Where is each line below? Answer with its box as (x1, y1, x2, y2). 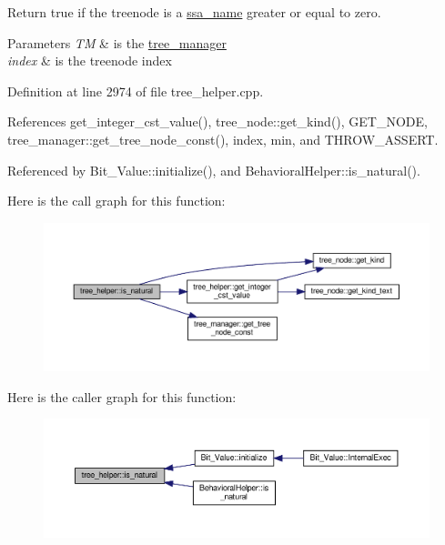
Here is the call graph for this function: (7, 191, 226, 210)
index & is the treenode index (7, 51, 172, 70)
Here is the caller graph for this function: (7, 387, 237, 406)
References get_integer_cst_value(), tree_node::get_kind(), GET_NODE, (7, 112, 428, 131)
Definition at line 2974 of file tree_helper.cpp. (7, 81, 264, 100)
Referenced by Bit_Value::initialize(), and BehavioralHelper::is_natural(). (7, 160, 420, 179)
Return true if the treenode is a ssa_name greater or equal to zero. (7, 3, 381, 21)
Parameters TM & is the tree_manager (7, 33, 227, 52)
